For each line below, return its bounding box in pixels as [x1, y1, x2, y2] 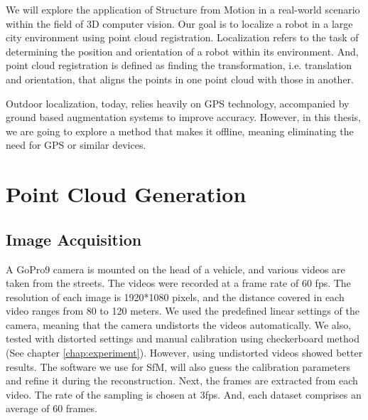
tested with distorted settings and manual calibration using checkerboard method [6, 331, 359, 346]
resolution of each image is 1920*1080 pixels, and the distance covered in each [6, 289, 345, 304]
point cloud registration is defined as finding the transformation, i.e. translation [6, 58, 352, 73]
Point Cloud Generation [6, 179, 247, 209]
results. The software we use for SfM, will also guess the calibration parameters [6, 359, 350, 374]
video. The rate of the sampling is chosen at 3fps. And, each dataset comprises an [6, 387, 362, 401]
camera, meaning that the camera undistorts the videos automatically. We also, [6, 317, 352, 332]
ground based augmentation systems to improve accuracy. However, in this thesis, [6, 110, 361, 125]
